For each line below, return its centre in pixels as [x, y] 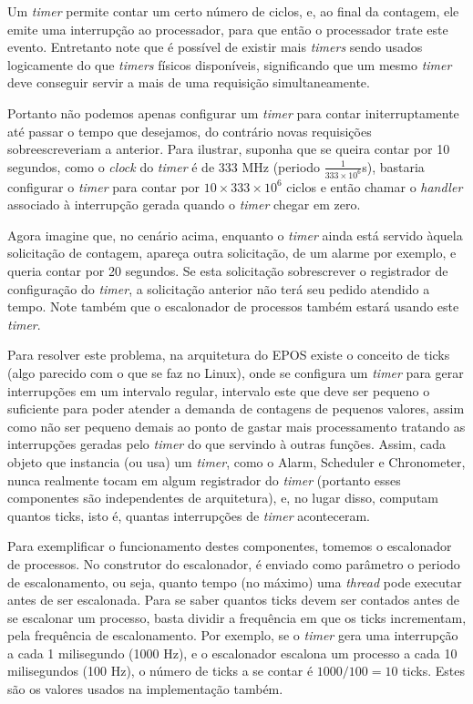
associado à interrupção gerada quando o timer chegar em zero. [184, 204]
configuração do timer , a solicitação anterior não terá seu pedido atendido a [219, 288]
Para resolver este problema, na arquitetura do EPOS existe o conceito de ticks [229, 355]
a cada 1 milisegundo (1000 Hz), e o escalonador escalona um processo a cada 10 [232, 653]
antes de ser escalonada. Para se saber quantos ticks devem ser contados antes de [234, 600]
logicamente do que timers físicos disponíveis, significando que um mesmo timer [230, 64]
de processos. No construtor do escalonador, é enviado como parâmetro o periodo [234, 563]
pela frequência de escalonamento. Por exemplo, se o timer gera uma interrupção [233, 635]
